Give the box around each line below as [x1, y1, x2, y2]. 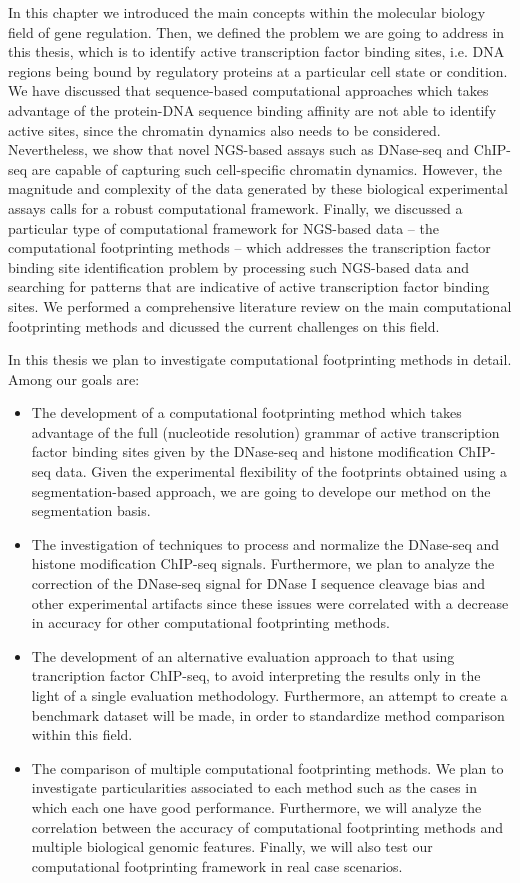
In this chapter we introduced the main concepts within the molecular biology [8, 2, 486, 22]
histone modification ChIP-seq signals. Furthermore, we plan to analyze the [31, 553, 495, 574]
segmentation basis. [31, 500, 151, 521]
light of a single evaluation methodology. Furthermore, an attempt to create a [31, 685, 508, 705]
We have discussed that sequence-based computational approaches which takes [8, 80, 489, 101]
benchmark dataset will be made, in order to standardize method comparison [31, 704, 505, 725]
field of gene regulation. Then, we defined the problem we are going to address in [8, 21, 505, 42]
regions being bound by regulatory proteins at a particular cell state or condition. [8, 60, 508, 81]
